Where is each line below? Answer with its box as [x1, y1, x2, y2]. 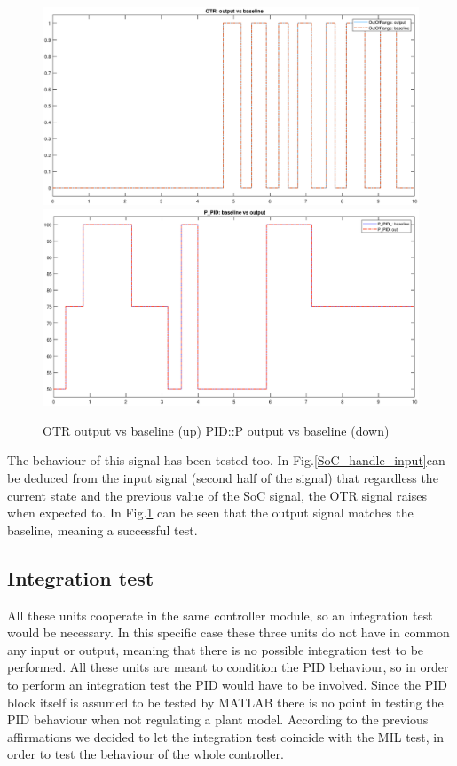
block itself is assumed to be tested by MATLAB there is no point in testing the [7, 692, 444, 711]
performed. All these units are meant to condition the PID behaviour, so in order [7, 658, 449, 676]
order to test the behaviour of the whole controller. [7, 745, 284, 763]
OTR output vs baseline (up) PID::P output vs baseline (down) [43, 421, 390, 439]
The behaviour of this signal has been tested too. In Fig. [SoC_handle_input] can [7, 451, 445, 470]
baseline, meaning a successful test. [7, 520, 198, 539]
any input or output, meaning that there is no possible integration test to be [7, 640, 424, 659]
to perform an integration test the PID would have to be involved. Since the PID [7, 675, 448, 694]
